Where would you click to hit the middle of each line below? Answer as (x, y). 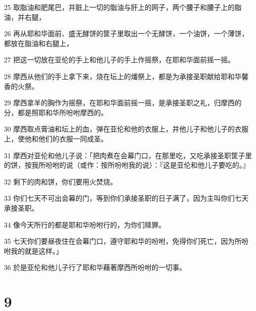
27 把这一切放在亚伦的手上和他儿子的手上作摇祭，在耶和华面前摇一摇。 (119, 60)
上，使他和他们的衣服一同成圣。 (56, 138)
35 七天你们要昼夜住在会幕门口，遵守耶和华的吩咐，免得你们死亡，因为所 (123, 241)
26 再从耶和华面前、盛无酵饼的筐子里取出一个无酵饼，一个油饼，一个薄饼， (126, 33)
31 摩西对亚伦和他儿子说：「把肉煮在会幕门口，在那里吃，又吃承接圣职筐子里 (128, 155)
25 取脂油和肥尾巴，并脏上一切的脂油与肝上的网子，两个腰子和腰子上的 (119, 7)
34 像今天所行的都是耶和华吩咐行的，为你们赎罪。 (85, 224)
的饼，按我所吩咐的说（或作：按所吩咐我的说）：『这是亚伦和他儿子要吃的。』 (127, 165)
